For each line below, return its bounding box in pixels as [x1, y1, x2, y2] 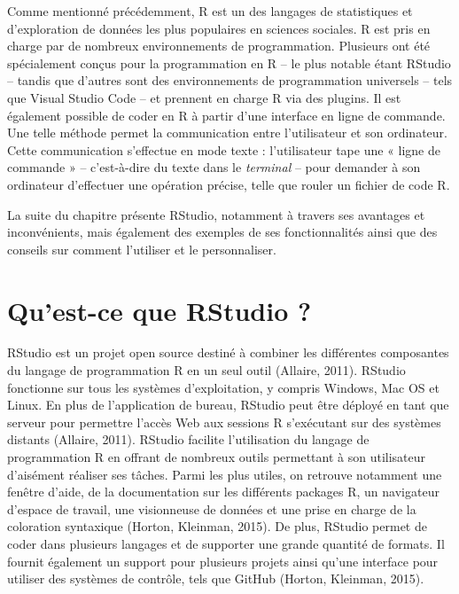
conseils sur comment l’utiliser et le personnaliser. [7, 239, 276, 258]
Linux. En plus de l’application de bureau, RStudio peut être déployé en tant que [7, 395, 449, 414]
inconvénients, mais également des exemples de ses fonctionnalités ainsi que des [7, 223, 438, 241]
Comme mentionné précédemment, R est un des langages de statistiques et [7, 2, 413, 20]
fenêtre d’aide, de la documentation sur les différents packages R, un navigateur [7, 482, 440, 501]
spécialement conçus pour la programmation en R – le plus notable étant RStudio [7, 53, 451, 72]
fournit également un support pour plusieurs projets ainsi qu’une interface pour [7, 551, 439, 570]
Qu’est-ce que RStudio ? [7, 292, 312, 328]
